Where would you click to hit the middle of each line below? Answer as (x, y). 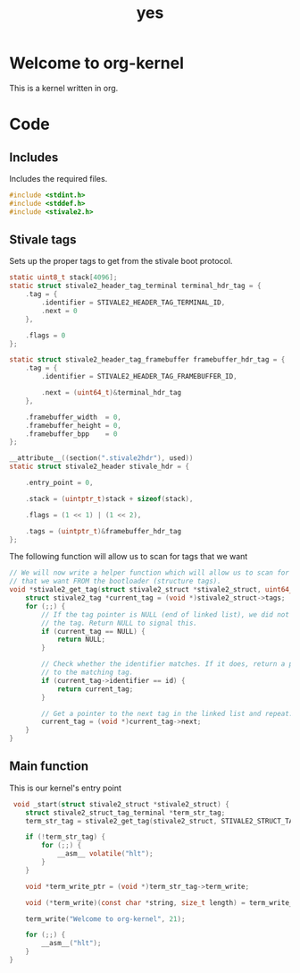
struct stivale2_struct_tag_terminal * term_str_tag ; (125, 813)
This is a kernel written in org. (64, 88)
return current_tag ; (95, 689)
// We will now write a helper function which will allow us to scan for (150, 573)
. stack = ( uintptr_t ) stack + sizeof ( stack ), (109, 499)
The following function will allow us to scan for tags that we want (129, 557)
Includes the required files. (58, 178)
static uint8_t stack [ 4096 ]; (63, 277)
